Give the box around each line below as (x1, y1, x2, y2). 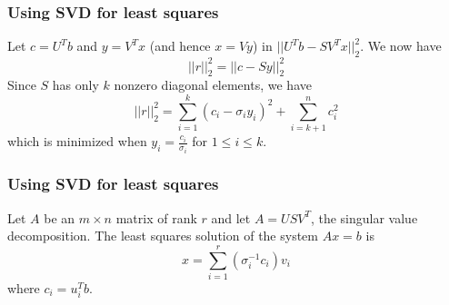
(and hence (149, 36, 211, 55)
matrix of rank (115, 208, 197, 227)
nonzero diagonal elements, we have (114, 75, 312, 94)
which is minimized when (7, 132, 147, 151)
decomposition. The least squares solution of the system (7, 226, 318, 245)
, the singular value (310, 208, 418, 227)
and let (211, 208, 251, 227)
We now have (367, 36, 442, 55)
